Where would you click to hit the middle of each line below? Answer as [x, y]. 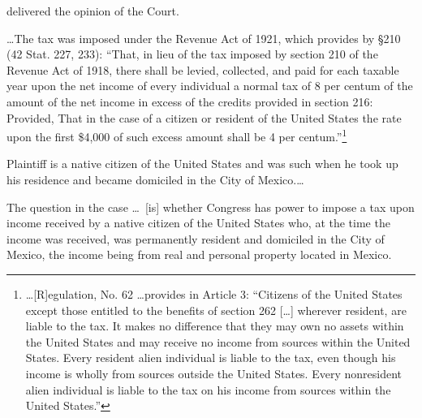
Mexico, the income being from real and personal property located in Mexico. [199, 254]
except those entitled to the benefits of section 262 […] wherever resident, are [216, 310]
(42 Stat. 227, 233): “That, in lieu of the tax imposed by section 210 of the [192, 54]
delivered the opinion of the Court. [93, 11]
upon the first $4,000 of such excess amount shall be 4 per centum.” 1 [177, 135]
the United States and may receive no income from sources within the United [218, 341]
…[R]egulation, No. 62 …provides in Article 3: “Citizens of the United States [214, 293]
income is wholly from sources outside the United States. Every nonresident [213, 373]
